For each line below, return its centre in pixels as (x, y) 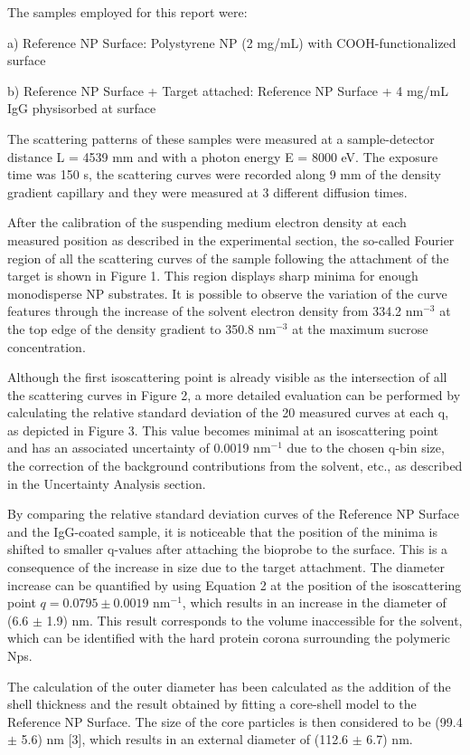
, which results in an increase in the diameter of (314, 602)
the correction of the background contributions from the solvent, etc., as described (235, 466)
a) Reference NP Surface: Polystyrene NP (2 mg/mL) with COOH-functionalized (232, 42)
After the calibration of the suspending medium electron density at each (207, 222)
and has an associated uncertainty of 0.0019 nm (139, 448)
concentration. (47, 346)
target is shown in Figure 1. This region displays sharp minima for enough (213, 276)
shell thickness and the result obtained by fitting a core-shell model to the (212, 704)
